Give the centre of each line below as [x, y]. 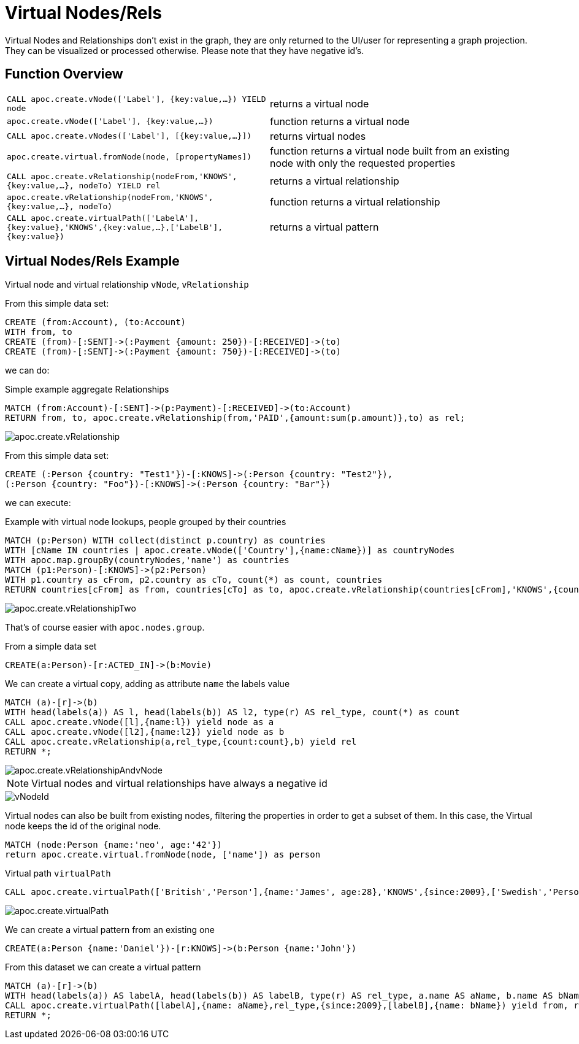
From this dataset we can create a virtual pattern [103, 967]
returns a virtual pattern [324, 227]
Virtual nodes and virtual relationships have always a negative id [179, 784]
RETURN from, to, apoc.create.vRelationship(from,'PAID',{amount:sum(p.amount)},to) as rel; [235, 418]
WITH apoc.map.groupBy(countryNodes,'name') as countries [147, 560]
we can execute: [38, 503]
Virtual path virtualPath [58, 873]
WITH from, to [39, 332]
